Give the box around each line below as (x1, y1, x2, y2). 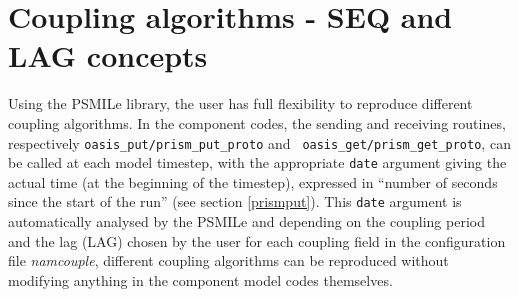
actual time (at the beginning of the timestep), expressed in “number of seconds (8, 171, 498, 192)
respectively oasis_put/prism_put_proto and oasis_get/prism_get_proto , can (8, 132, 511, 153)
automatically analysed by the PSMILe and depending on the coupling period (8, 211, 485, 232)
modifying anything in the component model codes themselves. (8, 269, 393, 290)
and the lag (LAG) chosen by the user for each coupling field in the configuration (8, 230, 506, 251)
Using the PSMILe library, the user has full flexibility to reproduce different (8, 93, 473, 114)
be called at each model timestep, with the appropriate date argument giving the (8, 152, 507, 173)
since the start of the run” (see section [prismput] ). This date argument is (8, 191, 462, 212)
